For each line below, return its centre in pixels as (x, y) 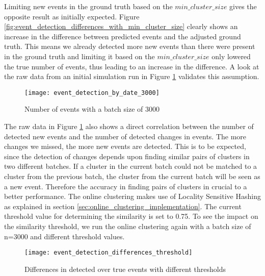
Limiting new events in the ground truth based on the (88, 6)
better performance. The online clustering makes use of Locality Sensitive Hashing (132, 196)
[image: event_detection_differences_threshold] (109, 253)
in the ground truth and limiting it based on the (79, 56)
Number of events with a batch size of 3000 (92, 109)
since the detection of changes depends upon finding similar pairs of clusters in (127, 156)
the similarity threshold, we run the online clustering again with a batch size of (128, 226)
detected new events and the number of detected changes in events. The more (125, 136)
